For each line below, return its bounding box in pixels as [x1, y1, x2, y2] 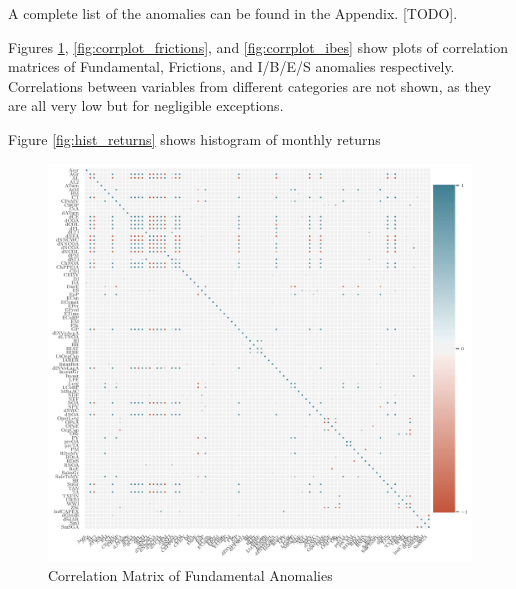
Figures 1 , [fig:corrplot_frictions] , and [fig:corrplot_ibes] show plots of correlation [8, 36, 508, 57]
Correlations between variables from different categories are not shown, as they [8, 75, 492, 96]
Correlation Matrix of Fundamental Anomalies [48, 564, 333, 585]
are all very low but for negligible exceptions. [8, 95, 284, 116]
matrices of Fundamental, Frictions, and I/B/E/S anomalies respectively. [8, 56, 455, 77]
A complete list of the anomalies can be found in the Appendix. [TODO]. [8, 3, 458, 23]
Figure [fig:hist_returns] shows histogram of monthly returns [8, 128, 381, 149]
